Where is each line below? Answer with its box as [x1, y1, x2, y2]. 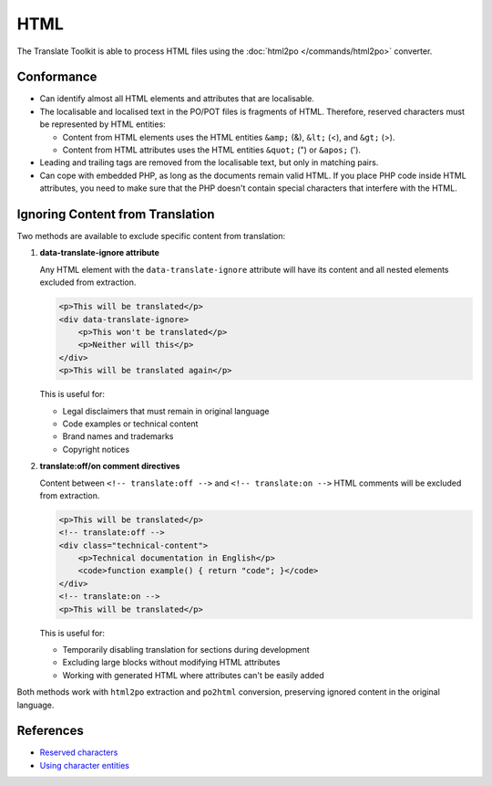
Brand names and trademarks [62, 431, 174, 442]
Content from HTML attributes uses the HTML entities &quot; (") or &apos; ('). [62, 144, 362, 155]
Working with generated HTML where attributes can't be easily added [62, 669, 325, 680]
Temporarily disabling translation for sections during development [62, 645, 310, 655]
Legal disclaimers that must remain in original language [62, 405, 270, 416]
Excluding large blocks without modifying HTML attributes [62, 657, 281, 668]
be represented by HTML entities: [39, 119, 166, 130]
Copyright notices [62, 444, 130, 455]
